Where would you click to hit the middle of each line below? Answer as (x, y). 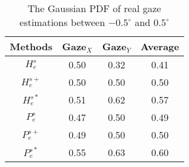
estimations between (62, 22)
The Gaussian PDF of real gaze (94, 8)
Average (160, 46)
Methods (31, 46)
